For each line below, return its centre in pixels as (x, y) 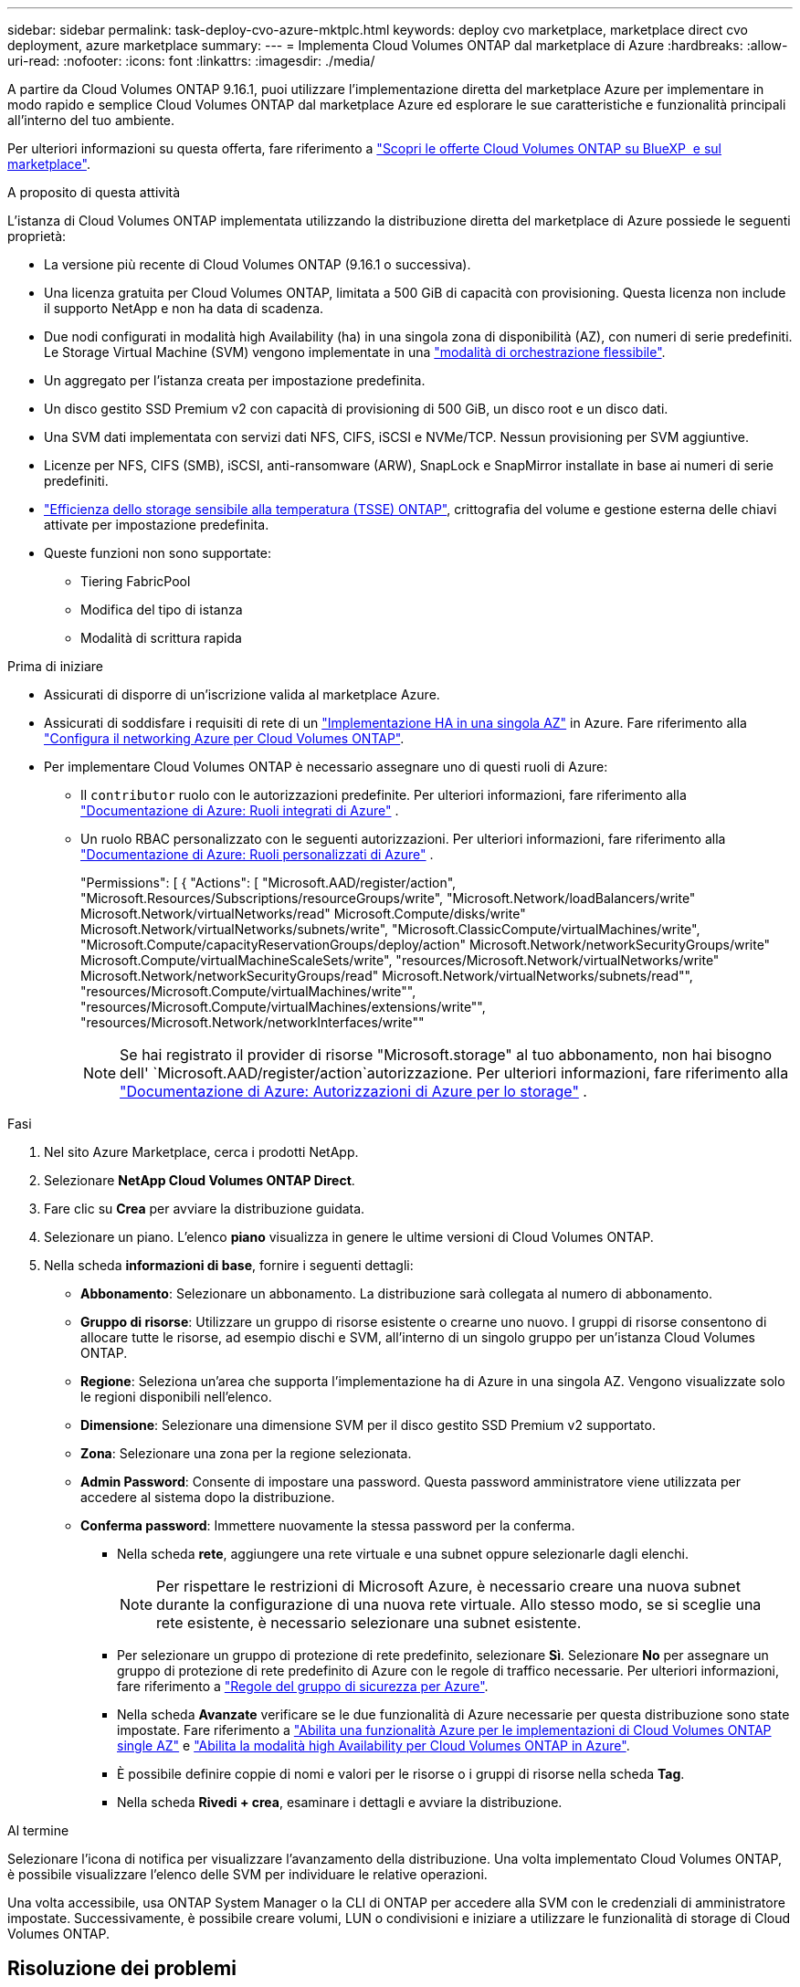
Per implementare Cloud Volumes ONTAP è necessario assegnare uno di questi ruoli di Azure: (326, 767)
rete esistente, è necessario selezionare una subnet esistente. (369, 1623)
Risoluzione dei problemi (122, 1969)
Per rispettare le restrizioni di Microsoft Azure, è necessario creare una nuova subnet (448, 1586)
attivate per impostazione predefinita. (157, 525)
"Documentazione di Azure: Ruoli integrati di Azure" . (240, 810)
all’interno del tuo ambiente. (91, 120)
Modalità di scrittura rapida (161, 638)
